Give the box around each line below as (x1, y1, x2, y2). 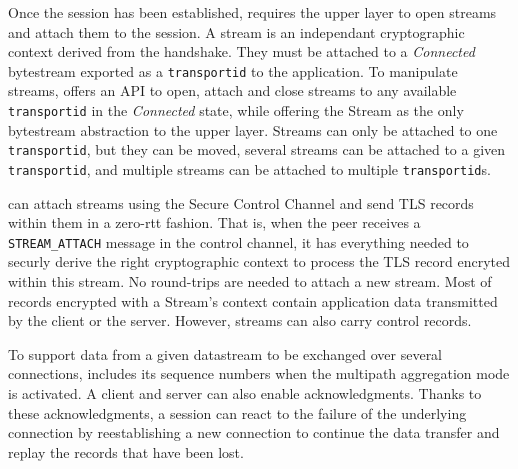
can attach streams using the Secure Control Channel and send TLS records (8, 192, 474, 213)
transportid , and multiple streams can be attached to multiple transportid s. (8, 158, 491, 179)
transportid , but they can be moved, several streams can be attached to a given (8, 139, 506, 160)
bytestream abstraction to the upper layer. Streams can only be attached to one (8, 119, 498, 140)
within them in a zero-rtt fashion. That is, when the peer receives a (8, 212, 421, 233)
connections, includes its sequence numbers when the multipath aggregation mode (8, 363, 510, 384)
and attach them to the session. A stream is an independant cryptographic (8, 21, 465, 42)
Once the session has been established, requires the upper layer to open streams (8, 2, 497, 22)
